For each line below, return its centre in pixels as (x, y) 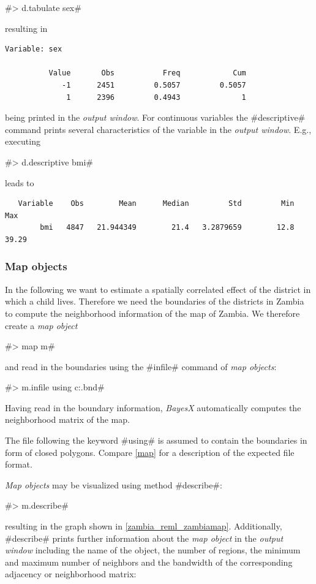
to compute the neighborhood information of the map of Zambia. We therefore (152, 313)
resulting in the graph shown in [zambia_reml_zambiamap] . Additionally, (144, 526)
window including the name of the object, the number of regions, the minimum (153, 550)
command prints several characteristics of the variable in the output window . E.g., (158, 129)
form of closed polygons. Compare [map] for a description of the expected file (150, 452)
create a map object (41, 325)
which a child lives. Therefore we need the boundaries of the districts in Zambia (155, 301)
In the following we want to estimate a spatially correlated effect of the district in (158, 289)
